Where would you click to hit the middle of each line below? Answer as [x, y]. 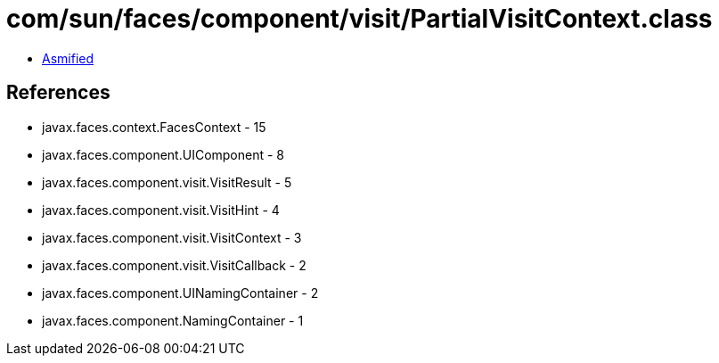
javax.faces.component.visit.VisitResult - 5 [167, 182]
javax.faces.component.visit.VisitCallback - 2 [174, 265]
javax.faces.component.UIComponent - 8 [163, 154]
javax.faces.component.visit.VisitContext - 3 [172, 237]
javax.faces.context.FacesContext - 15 [154, 127]
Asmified [68, 58]
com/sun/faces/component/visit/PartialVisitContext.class [359, 19]
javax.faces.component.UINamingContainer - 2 [180, 293]
